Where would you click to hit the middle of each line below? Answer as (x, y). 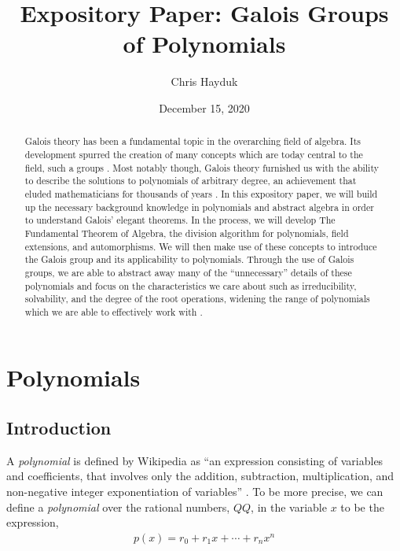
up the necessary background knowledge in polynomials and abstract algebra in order (199, 207)
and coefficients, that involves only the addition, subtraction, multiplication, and (200, 476)
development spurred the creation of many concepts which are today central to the (194, 154)
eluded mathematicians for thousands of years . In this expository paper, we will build (201, 193)
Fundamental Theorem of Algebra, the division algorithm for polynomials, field (187, 233)
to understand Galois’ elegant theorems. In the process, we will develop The (180, 220)
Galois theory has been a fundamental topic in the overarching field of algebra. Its (193, 141)
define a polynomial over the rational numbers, (118, 507)
